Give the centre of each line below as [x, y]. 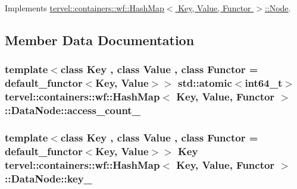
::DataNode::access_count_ [73, 110]
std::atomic [205, 83]
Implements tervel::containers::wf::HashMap [85, 8]
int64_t [264, 83]
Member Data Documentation [100, 40]
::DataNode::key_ [49, 178]
